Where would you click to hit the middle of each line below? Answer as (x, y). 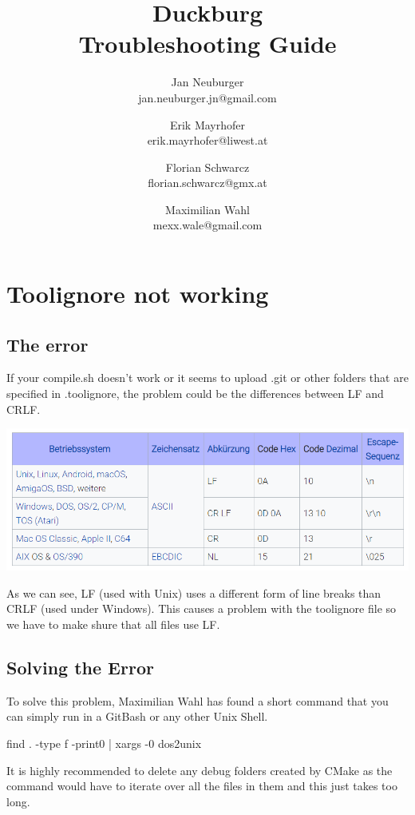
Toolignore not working (138, 294)
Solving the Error (80, 668)
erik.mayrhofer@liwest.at (207, 140)
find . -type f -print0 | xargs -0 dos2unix (104, 743)
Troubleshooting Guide (207, 44)
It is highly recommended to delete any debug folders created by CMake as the (200, 770)
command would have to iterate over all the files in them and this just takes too (202, 786)
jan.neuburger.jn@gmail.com (207, 97)
